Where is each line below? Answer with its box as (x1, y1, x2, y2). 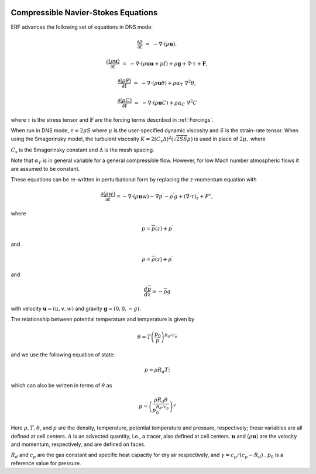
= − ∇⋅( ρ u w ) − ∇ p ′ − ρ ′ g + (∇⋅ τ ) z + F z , (116, 192, 214, 201)
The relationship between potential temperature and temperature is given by (11, 316, 195, 323)
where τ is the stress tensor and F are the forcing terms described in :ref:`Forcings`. (11, 116, 214, 123)
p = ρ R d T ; (144, 366, 171, 375)
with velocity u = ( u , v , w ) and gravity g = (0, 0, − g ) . (11, 305, 142, 312)
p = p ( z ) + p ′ (141, 224, 173, 232)
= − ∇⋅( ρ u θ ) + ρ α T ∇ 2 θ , (133, 79, 196, 88)
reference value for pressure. (11, 459, 81, 466)
